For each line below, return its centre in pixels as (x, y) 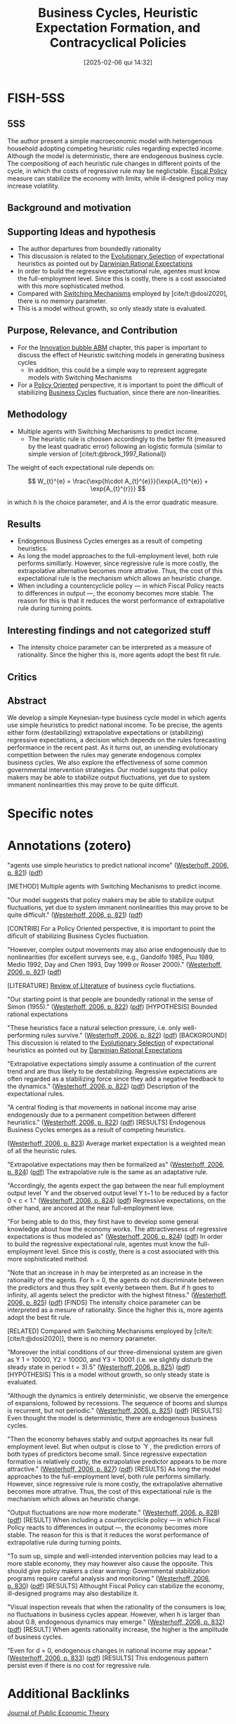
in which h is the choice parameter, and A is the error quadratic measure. (113, 502)
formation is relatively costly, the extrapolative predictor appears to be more (117, 1461)
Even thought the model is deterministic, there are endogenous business (112, 1417)
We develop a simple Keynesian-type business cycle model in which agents (117, 718)
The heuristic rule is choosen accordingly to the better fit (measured (127, 439)
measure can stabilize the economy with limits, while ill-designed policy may (118, 178)
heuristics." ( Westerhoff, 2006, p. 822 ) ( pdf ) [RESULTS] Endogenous (106, 1122)
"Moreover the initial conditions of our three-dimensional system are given (115, 1352)
